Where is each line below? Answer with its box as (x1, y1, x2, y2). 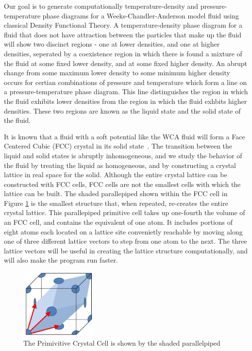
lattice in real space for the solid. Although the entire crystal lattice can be (4, 169, 227, 180)
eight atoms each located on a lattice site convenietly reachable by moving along (4, 226, 243, 236)
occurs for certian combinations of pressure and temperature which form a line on (4, 77, 247, 87)
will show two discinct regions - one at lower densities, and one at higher (4, 39, 220, 49)
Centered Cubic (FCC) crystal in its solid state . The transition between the (4, 141, 233, 151)
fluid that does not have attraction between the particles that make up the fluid (4, 29, 242, 39)
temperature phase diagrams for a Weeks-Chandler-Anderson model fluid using (4, 10, 239, 20)
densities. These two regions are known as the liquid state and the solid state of (4, 105, 241, 116)
